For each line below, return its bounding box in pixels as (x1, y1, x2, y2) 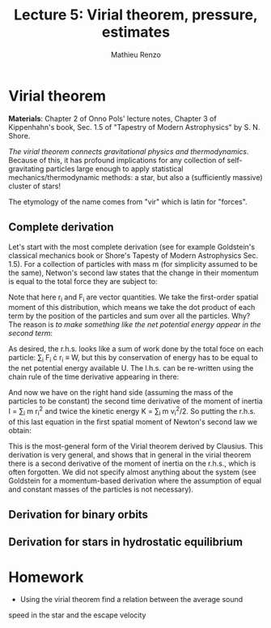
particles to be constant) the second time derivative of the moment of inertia (8, 396, 263, 406)
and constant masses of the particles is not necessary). (8, 484, 194, 494)
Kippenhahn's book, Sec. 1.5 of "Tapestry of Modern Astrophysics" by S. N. (8, 122, 260, 131)
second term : (8, 329, 53, 338)
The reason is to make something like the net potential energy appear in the (8, 320, 261, 329)
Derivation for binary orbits (8, 507, 148, 521)
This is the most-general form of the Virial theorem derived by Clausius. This (8, 441, 264, 451)
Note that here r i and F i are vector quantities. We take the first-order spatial (8, 292, 259, 303)
